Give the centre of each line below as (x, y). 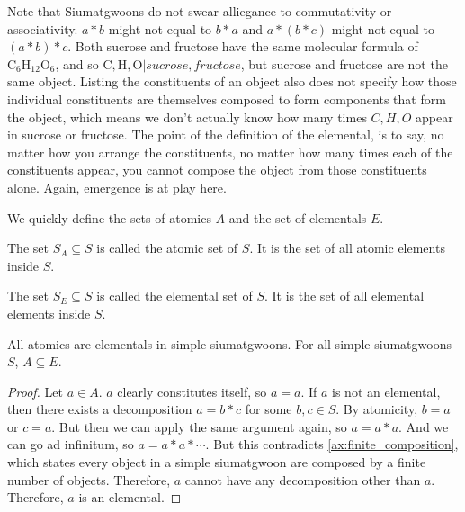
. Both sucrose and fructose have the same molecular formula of (243, 46)
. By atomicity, (377, 409)
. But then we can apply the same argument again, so (199, 426)
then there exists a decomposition (100, 409)
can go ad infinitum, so (71, 444)
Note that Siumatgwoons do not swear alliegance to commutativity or (200, 11)
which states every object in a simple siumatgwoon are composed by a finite (217, 462)
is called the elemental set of (174, 296)
